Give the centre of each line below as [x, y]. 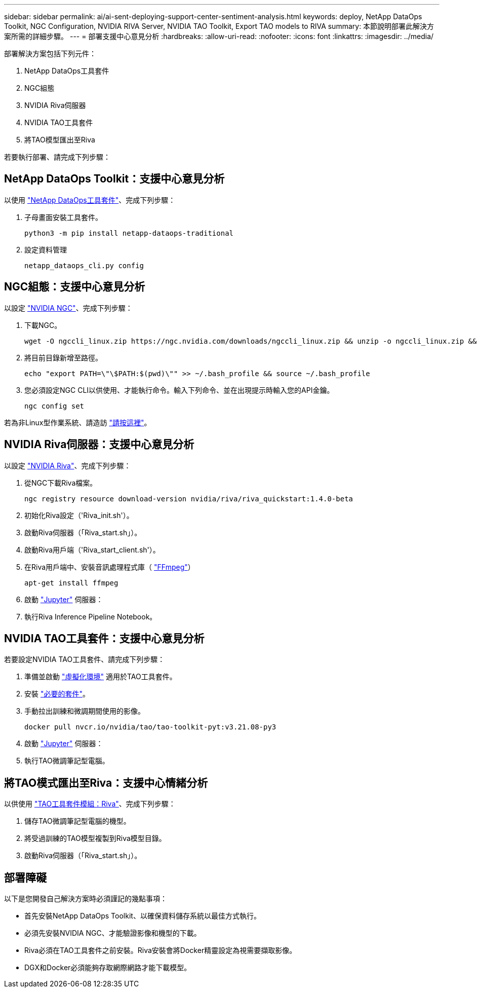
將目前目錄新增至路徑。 [63, 357]
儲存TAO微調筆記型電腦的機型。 [77, 821]
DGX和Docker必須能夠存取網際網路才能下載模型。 [108, 968]
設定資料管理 [46, 249]
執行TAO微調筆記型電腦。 [67, 761]
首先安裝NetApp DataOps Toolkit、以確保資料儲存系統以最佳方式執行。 [143, 916]
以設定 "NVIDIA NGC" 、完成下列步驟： [68, 308]
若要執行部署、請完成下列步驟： [57, 157]
